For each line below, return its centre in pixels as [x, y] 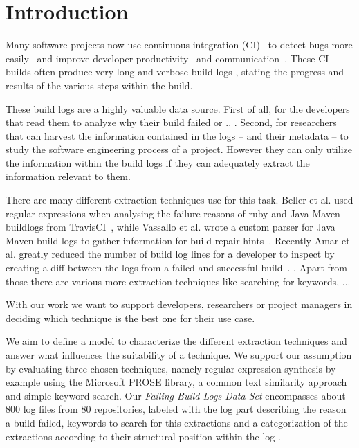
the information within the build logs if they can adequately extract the [158, 162]
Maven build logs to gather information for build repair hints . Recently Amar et [178, 240]
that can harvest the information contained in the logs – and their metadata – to [177, 135]
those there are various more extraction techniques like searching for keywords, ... [178, 281]
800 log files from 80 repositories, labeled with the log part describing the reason [176, 409]
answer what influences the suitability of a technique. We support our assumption [179, 355]
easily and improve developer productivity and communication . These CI [167, 58]
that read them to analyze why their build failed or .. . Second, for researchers [171, 122]
